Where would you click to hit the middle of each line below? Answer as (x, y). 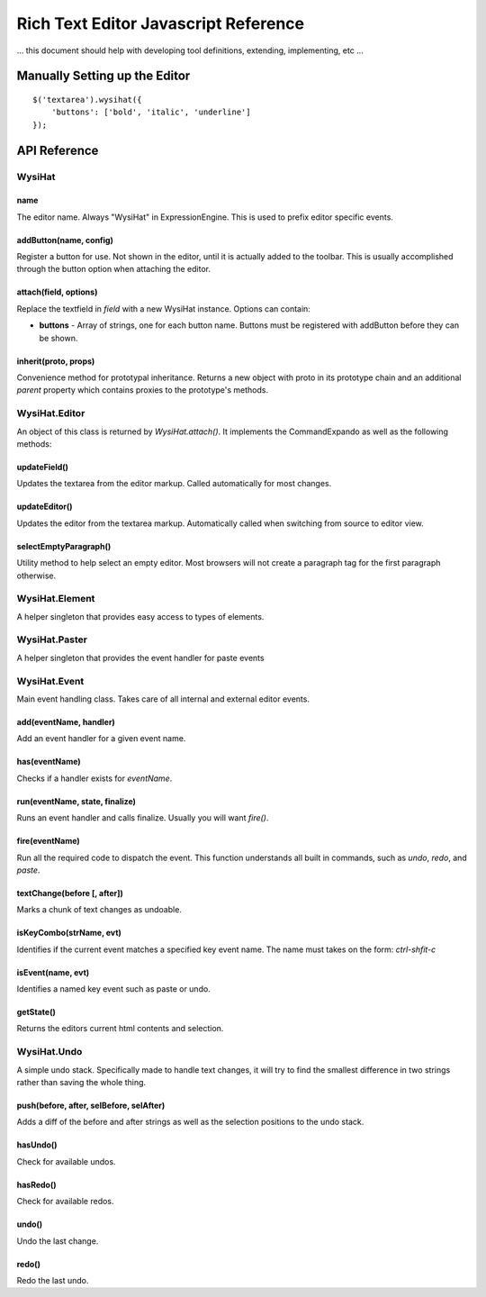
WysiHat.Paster (52, 639)
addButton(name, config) (65, 240)
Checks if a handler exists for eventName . (94, 778)
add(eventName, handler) (66, 721)
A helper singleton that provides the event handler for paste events (140, 658)
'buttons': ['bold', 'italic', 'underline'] (151, 112)
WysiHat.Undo (49, 1052)
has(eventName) (49, 762)
